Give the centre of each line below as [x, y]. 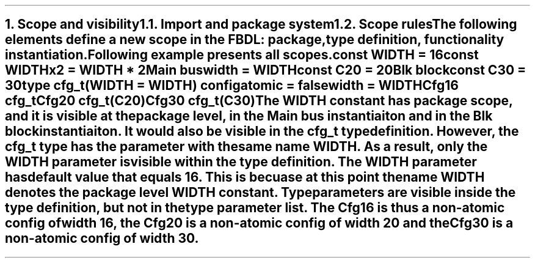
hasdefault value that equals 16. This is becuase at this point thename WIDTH [245, 177]
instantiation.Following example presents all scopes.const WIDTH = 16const [242, 55]
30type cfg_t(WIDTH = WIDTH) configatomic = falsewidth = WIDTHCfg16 [232, 86]
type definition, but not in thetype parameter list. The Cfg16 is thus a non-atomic [255, 208]
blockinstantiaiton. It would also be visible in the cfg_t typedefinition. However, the [262, 131]
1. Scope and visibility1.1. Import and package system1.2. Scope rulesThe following [261, 24]
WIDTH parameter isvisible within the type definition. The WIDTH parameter [241, 162]
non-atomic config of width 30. [102, 239]
